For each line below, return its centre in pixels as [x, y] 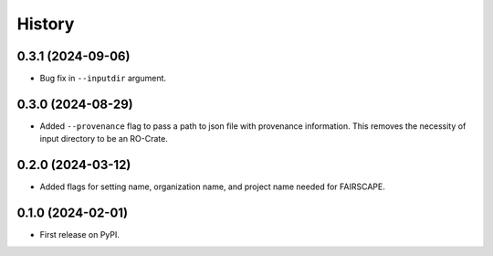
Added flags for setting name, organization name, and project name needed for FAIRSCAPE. [212, 187]
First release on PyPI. [80, 235]
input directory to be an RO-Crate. [104, 139]
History [46, 24]
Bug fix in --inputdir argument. [103, 79]
